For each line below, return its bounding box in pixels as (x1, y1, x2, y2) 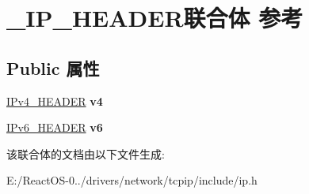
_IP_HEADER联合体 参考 (6, 2, 303, 34)
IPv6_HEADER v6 (6, 119, 103, 136)
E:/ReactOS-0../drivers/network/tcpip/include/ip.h (6, 172, 257, 188)
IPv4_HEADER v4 (6, 92, 103, 109)
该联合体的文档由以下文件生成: (6, 145, 165, 162)
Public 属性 (6, 55, 100, 80)
